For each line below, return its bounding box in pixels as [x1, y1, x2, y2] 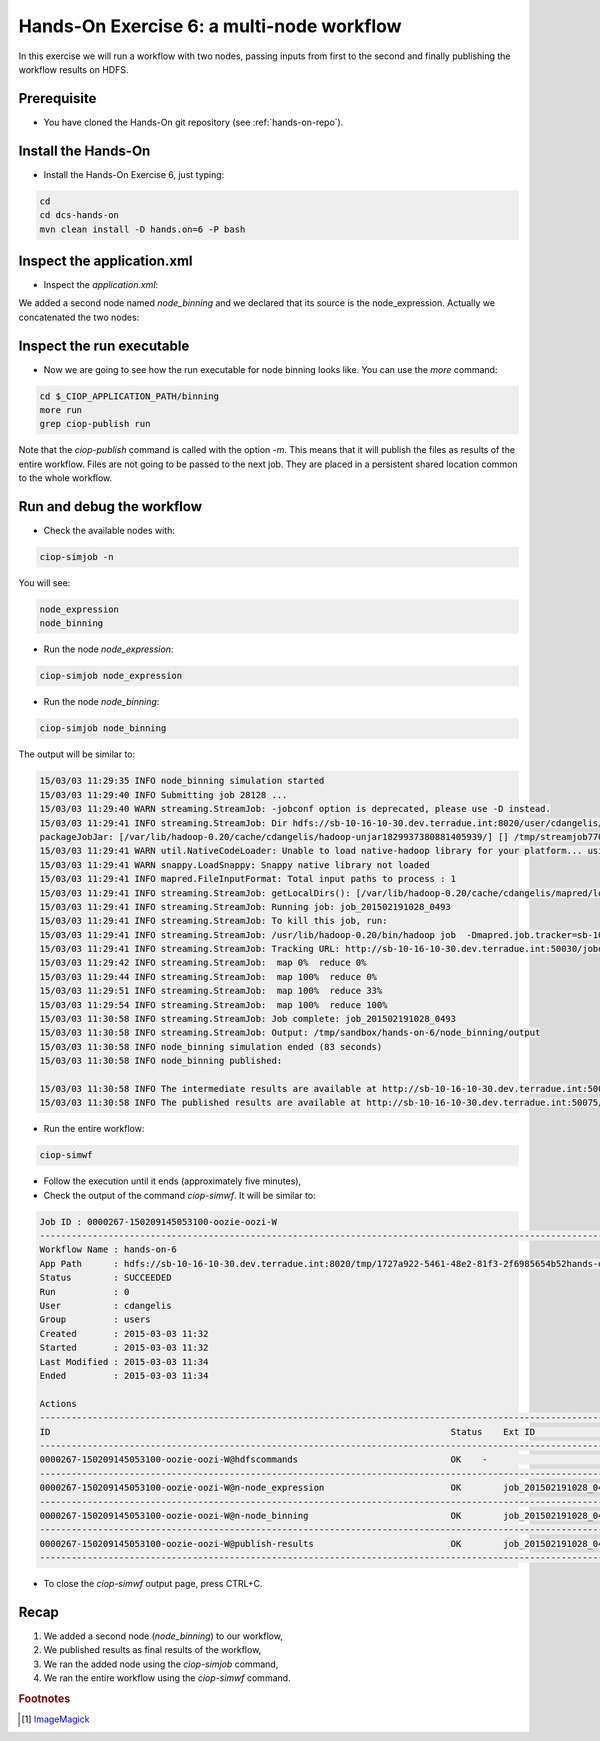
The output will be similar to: [18, 748, 136, 760]
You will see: [18, 577, 71, 589]
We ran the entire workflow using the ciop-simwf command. [43, 1672, 291, 1684]
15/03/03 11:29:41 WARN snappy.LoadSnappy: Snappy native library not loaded [39, 859, 430, 870]
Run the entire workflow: [43, 1123, 145, 1135]
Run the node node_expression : [43, 643, 174, 655]
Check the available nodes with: [43, 525, 175, 537]
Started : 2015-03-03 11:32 [39, 1342, 209, 1354]
